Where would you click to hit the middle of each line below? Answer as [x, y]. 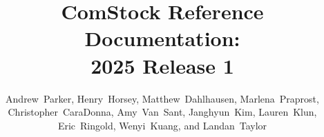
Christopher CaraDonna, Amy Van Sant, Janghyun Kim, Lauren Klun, [162, 112]
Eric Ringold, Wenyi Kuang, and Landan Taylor [162, 125]
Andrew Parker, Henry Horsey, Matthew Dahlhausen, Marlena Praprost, [162, 98]
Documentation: [162, 38]
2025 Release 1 [162, 65]
